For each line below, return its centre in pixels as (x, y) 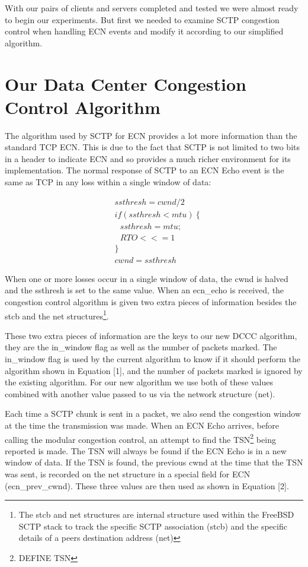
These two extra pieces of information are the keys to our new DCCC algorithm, (151, 335)
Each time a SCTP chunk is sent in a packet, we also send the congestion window (153, 414)
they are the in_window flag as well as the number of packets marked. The (141, 347)
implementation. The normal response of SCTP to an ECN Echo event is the (145, 170)
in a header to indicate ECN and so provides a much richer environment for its (148, 158)
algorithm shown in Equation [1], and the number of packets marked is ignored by (154, 370)
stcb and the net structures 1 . (57, 315)
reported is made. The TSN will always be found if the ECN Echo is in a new (146, 450)
